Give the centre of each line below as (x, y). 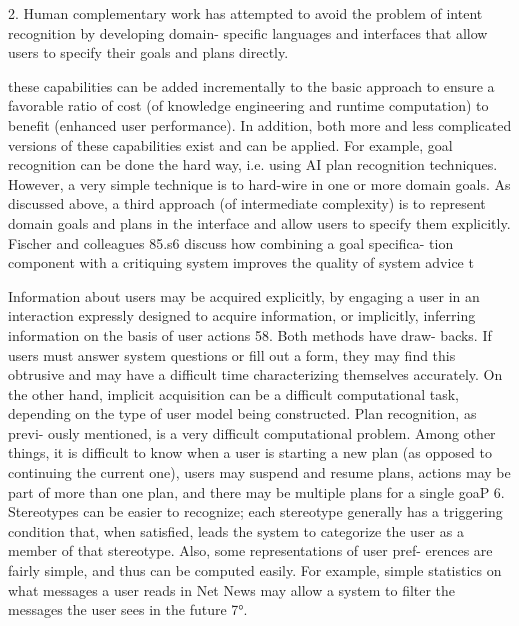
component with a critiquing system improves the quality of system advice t (241, 262)
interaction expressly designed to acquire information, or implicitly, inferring (242, 315)
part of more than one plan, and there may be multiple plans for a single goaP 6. (256, 491)
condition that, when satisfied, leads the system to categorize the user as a (236, 530)
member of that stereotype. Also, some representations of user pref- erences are (250, 550)
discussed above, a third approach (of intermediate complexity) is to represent (247, 203)
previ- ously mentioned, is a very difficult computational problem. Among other (252, 432)
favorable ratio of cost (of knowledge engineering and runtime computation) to (248, 105)
